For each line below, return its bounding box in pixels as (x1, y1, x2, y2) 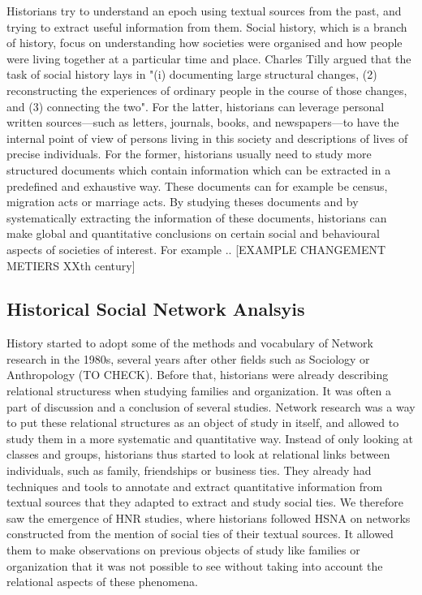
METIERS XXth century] (6, 257, 136, 274)
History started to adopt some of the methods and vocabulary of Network (6, 334, 373, 351)
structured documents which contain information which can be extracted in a (6, 161, 391, 178)
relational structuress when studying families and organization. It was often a (6, 382, 391, 399)
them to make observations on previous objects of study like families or (6, 541, 360, 558)
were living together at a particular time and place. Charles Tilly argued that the (6, 50, 411, 67)
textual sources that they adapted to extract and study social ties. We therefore (6, 494, 403, 511)
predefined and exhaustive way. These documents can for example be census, (6, 177, 388, 194)
